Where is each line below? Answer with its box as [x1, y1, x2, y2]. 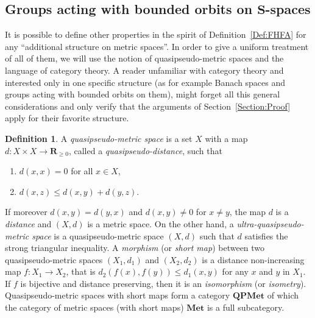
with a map [205, 132, 248, 144]
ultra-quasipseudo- [236, 217, 304, 230]
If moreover [5, 205, 48, 218]
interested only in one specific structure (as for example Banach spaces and [5, 76, 286, 88]
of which [267, 289, 299, 302]
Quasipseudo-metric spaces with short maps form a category [5, 289, 230, 302]
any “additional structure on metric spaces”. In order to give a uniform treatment [5, 40, 309, 52]
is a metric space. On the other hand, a [87, 217, 234, 230]
